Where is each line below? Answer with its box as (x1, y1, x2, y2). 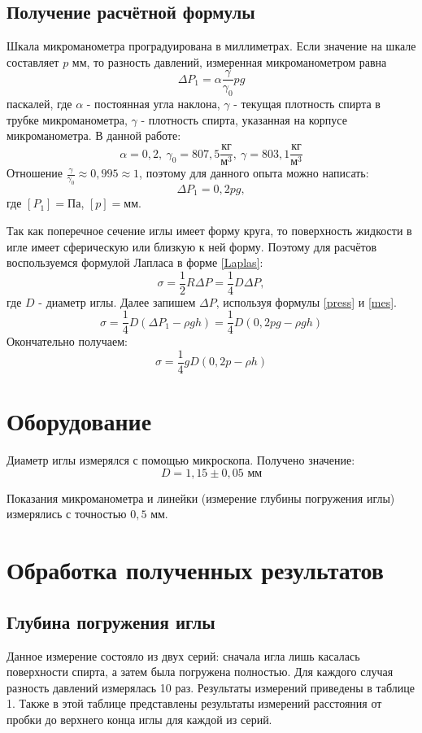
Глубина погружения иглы (7, 609, 215, 634)
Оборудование (7, 404, 152, 438)
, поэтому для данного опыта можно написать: (139, 164, 369, 181)
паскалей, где (7, 95, 72, 112)
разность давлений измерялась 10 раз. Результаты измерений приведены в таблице (7, 678, 415, 696)
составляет (7, 53, 59, 70)
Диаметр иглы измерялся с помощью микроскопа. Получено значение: (7, 452, 355, 469)
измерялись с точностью (7, 505, 127, 522)
